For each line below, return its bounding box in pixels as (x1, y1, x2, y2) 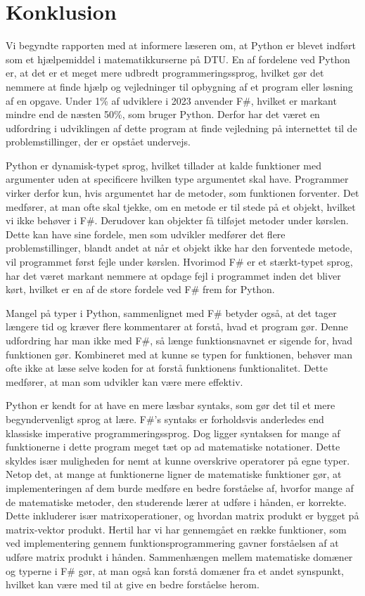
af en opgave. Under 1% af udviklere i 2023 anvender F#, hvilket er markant (6, 93, 337, 108)
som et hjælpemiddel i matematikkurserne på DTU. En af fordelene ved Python (6, 51, 350, 66)
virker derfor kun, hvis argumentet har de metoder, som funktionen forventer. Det (6, 186, 359, 200)
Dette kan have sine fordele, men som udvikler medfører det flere (6, 226, 286, 241)
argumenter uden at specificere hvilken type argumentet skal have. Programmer (6, 171, 349, 186)
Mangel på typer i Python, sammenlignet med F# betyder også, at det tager (6, 305, 337, 320)
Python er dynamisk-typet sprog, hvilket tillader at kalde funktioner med (6, 157, 321, 172)
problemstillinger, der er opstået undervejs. (6, 134, 191, 149)
